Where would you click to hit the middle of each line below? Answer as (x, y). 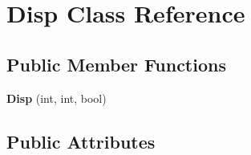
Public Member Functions (116, 64)
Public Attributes (81, 141)
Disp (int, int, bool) (57, 98)
